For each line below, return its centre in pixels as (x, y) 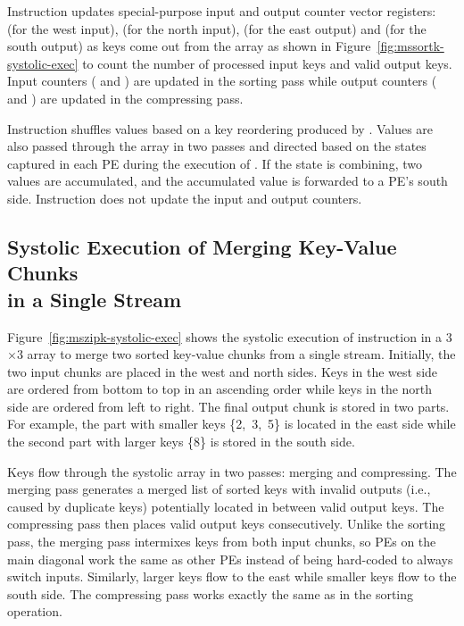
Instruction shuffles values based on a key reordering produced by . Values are (220, 128)
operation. (35, 611)
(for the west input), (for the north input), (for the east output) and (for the (217, 28)
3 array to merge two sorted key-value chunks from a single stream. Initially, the (236, 354)
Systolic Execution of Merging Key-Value (202, 246)
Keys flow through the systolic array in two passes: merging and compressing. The (232, 471)
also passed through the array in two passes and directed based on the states (217, 146)
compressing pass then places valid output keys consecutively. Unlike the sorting (227, 524)
